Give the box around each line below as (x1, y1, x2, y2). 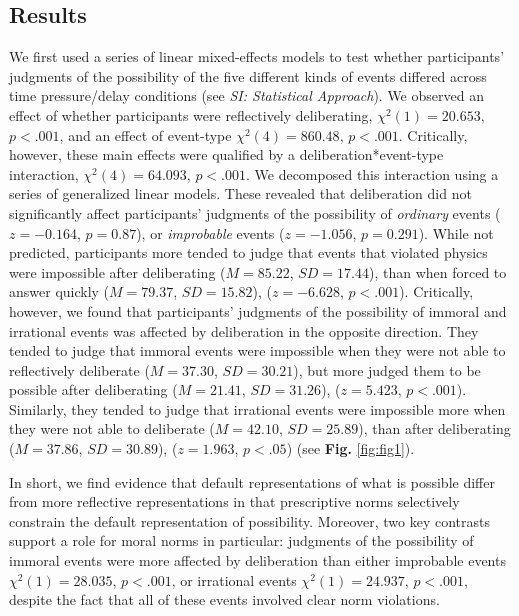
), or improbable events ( (136, 222, 285, 243)
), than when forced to (368, 261, 507, 282)
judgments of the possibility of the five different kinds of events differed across (9, 65, 487, 86)
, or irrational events (171, 569, 297, 590)
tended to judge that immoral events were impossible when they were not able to (9, 340, 506, 361)
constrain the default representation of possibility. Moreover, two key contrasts (9, 510, 490, 531)
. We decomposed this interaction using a (245, 163, 499, 184)
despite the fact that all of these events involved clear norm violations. (9, 589, 440, 610)
